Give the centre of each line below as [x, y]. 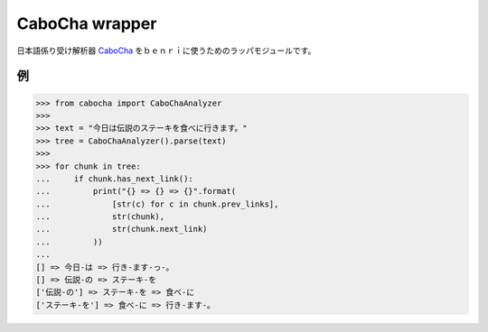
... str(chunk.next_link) [122, 229]
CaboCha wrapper [87, 23]
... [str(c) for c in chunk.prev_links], [157, 204]
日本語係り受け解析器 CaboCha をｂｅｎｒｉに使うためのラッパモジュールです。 [166, 51]
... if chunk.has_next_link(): [114, 179]
